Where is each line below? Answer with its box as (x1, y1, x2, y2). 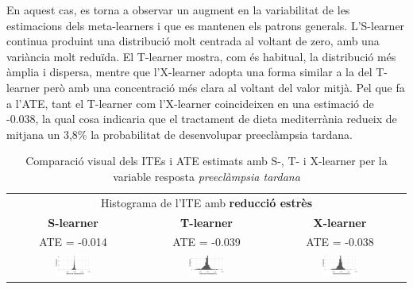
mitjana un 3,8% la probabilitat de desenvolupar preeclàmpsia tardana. (6, 125, 353, 142)
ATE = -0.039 (172, 233, 241, 250)
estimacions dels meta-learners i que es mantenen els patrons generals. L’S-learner (6, 17, 405, 33)
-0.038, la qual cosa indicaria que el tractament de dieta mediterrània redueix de (6, 110, 397, 127)
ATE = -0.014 (39, 233, 107, 250)
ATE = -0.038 (306, 233, 374, 250)
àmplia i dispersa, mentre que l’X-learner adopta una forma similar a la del (6, 64, 372, 80)
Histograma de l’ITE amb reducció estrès (100, 194, 313, 210)
